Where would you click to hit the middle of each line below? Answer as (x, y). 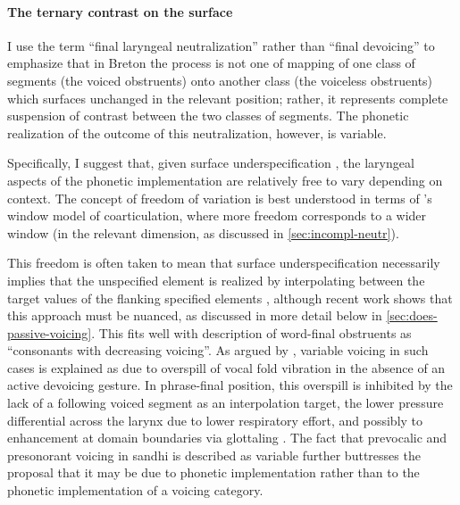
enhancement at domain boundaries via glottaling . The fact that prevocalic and (227, 438)
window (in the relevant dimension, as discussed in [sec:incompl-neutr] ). (203, 232)
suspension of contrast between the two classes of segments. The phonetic (208, 116)
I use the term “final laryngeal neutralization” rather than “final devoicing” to (221, 45)
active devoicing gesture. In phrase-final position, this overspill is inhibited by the (230, 385)
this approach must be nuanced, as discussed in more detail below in (195, 315)
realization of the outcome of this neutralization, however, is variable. (197, 132)
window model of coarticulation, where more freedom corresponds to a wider (217, 215)
